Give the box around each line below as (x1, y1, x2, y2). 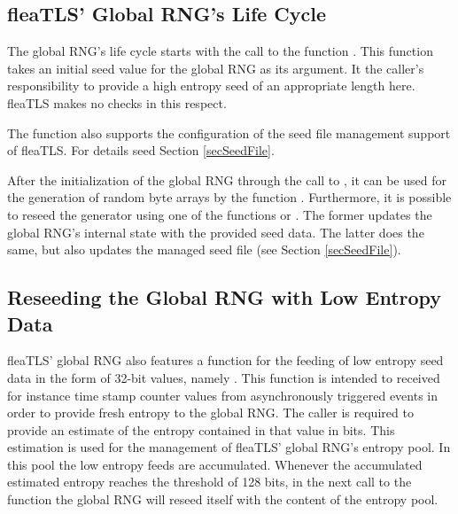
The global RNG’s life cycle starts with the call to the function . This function (7, 42, 433, 60)
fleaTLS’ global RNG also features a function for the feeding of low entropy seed (7, 351, 444, 370)
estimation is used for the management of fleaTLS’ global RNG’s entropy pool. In (7, 438, 451, 456)
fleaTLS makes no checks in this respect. (7, 93, 227, 112)
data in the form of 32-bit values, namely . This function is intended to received (7, 368, 440, 386)
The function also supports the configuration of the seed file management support (7, 123, 451, 142)
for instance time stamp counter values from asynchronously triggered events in (7, 385, 439, 404)
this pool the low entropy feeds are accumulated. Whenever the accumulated (7, 455, 423, 473)
